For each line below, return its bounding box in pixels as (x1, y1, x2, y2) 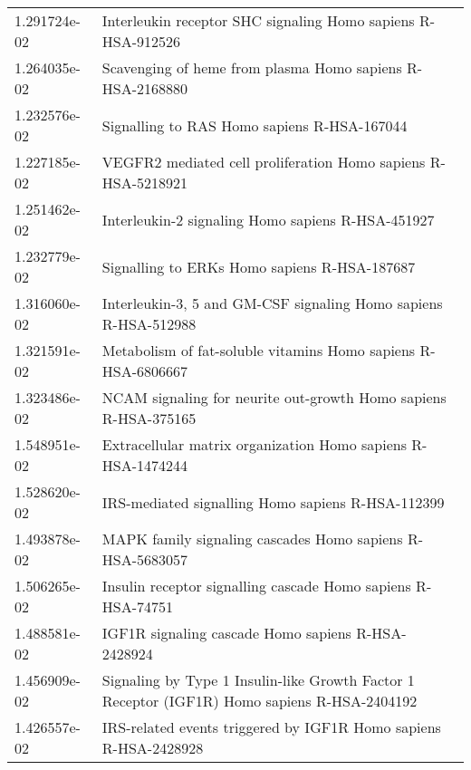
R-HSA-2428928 (101, 737, 204, 758)
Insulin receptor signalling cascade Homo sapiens (101, 575, 411, 596)
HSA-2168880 (101, 78, 188, 99)
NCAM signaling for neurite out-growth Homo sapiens (101, 387, 447, 408)
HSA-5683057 (101, 549, 188, 570)
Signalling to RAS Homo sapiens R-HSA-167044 (101, 114, 408, 136)
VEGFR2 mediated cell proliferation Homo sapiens (101, 151, 426, 172)
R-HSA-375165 (101, 408, 197, 428)
